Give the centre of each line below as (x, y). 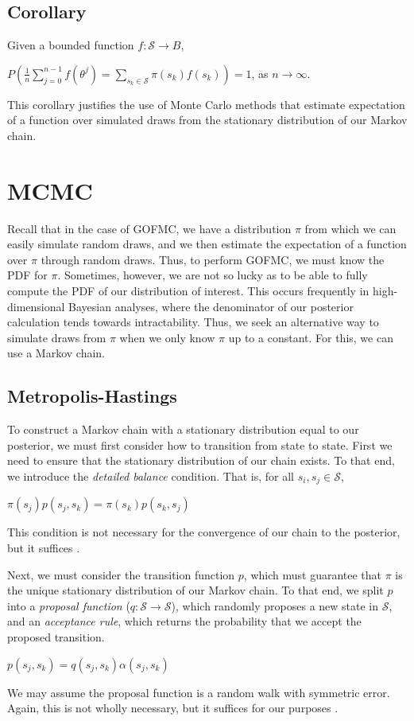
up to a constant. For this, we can (311, 337)
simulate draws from (57, 337)
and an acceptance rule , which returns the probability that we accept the (184, 621)
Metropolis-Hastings (92, 396)
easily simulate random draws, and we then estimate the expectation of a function (207, 244)
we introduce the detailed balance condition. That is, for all (151, 476)
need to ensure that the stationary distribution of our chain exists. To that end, (201, 460)
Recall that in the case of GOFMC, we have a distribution (149, 228)
